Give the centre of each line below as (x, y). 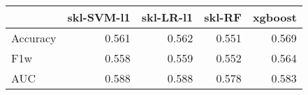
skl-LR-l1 (167, 17)
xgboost (274, 17)
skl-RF (223, 17)
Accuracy (34, 38)
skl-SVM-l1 (99, 17)
